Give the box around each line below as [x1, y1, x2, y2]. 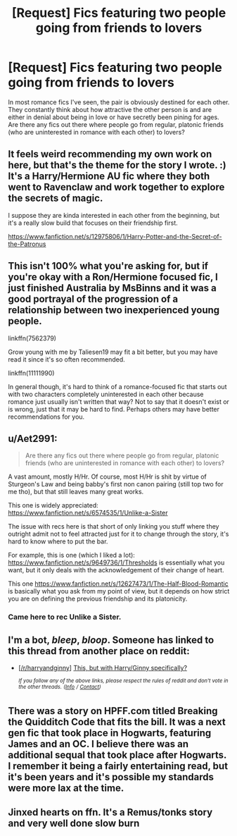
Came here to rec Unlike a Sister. [8, 612, 122, 622]
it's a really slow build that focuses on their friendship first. [8, 219, 178, 227]
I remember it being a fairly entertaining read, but [8, 760, 228, 773]
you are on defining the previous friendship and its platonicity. [8, 594, 188, 603]
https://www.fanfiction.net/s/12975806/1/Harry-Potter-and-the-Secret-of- [8, 232, 222, 240]
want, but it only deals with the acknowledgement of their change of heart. [8, 566, 224, 574]
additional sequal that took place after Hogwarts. [8, 749, 227, 761]
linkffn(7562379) [8, 333, 57, 343]
